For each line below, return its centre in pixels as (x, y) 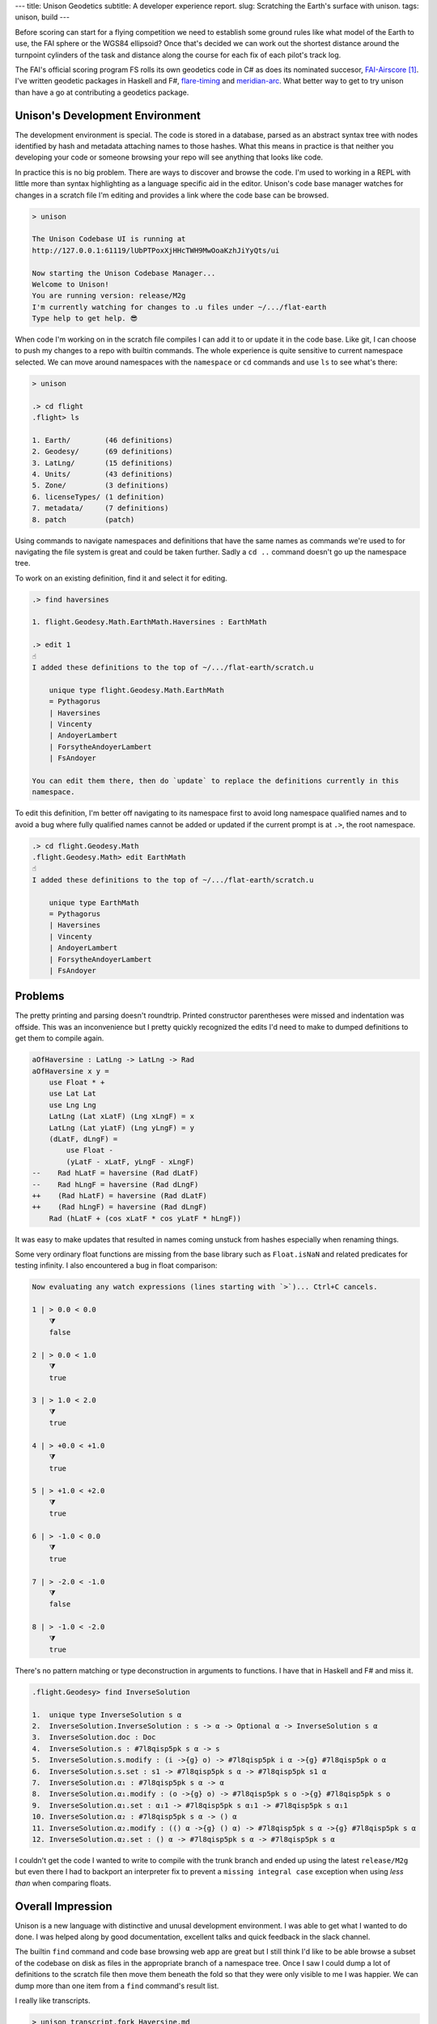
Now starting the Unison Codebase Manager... (124, 273)
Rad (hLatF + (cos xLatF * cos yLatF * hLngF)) (145, 1218)
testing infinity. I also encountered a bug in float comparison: (116, 1265)
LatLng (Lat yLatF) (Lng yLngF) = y (121, 1128)
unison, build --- (42, 17)
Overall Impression (64, 1906)
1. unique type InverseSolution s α (107, 1715)
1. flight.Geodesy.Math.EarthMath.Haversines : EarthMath (149, 622)
